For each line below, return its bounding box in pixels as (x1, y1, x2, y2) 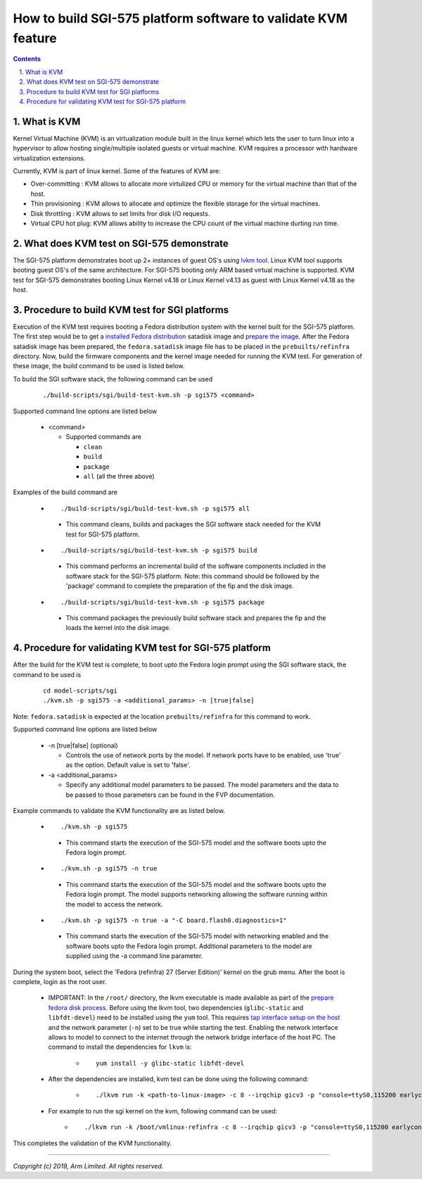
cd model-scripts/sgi (43, 686, 117, 695)
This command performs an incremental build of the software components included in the (65, 562, 326, 570)
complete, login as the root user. (13, 977, 107, 985)
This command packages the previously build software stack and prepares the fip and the (65, 613, 326, 622)
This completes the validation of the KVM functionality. (13, 1139, 172, 1147)
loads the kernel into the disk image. (65, 624, 172, 632)
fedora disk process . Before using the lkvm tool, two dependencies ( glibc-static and (48, 1003, 304, 1011)
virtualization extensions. (13, 153, 86, 162)
